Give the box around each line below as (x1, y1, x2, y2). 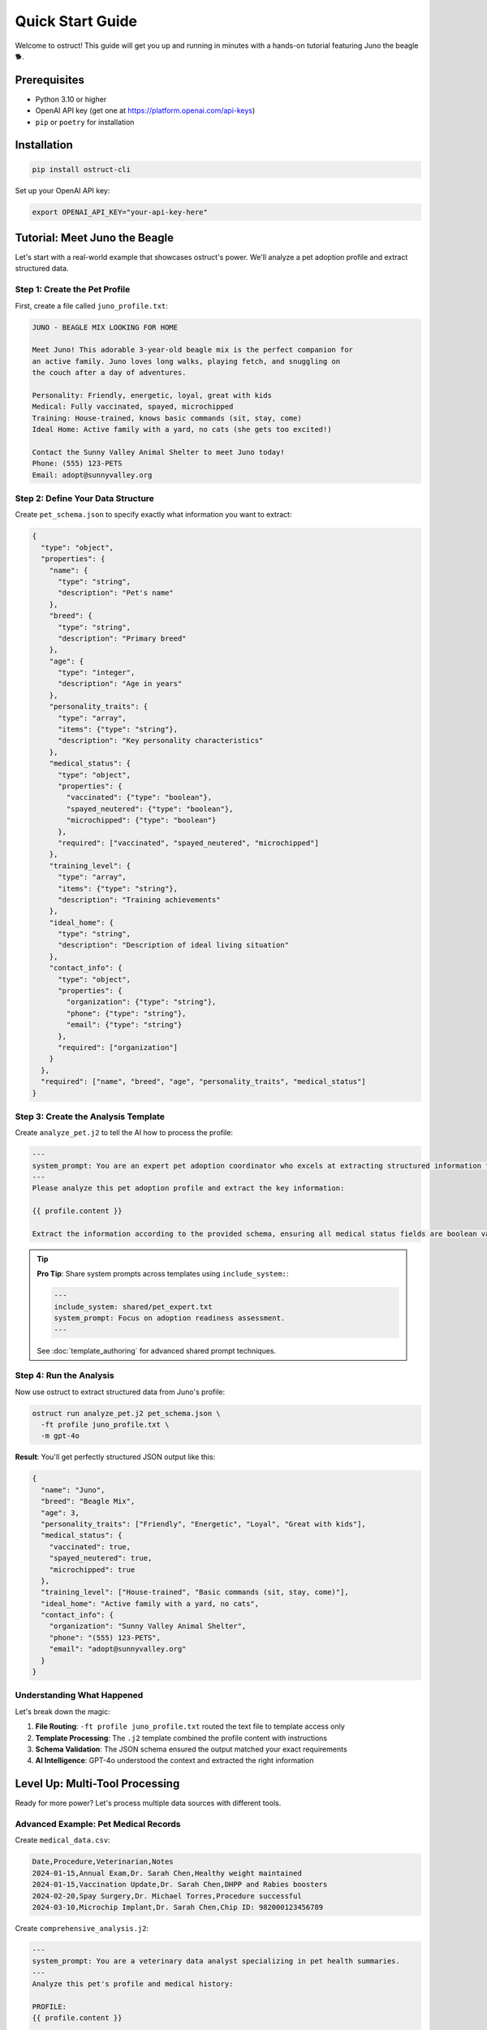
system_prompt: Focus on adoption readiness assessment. (54, 1314, 286, 1323)
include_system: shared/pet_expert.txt (54, 1302, 213, 1311)
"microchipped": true (49, 1565, 136, 1574)
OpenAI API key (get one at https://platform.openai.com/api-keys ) (35, 106, 256, 115)
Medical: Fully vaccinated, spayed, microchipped (32, 402, 234, 412)
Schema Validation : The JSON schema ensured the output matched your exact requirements (35, 1744, 348, 1754)
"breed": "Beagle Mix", (41, 1497, 136, 1506)
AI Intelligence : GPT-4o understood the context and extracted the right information (35, 1756, 314, 1765)
